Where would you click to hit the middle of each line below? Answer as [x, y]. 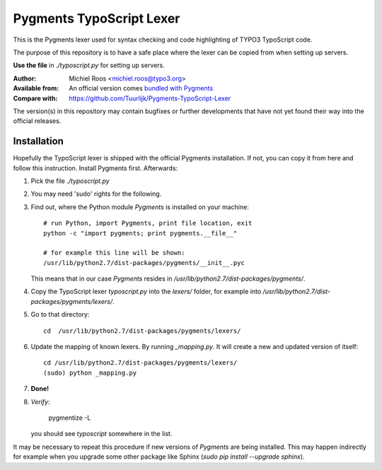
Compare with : [35, 98]
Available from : [36, 88]
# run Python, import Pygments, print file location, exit [148, 223]
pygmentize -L [70, 418]
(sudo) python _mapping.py [90, 372]
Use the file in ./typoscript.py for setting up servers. [89, 65]
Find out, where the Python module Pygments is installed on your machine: [140, 207]
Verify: [40, 401]
